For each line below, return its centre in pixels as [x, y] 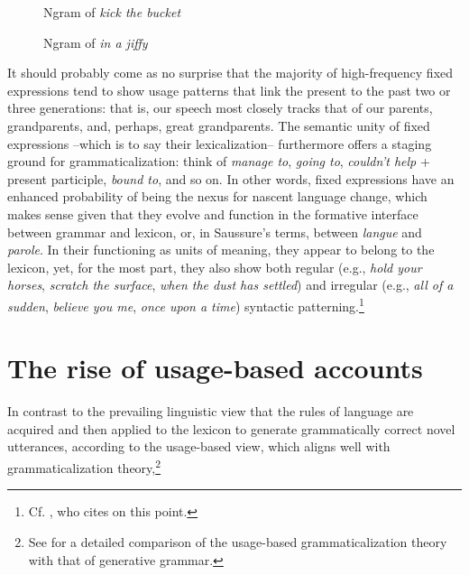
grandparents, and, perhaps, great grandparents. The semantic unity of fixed [219, 125]
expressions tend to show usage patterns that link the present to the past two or [229, 90]
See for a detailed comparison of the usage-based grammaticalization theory [238, 541]
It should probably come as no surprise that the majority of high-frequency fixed [230, 73]
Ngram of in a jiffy [96, 42]
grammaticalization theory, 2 [84, 466]
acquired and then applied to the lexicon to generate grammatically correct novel [231, 428]
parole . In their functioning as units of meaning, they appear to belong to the [221, 250]
